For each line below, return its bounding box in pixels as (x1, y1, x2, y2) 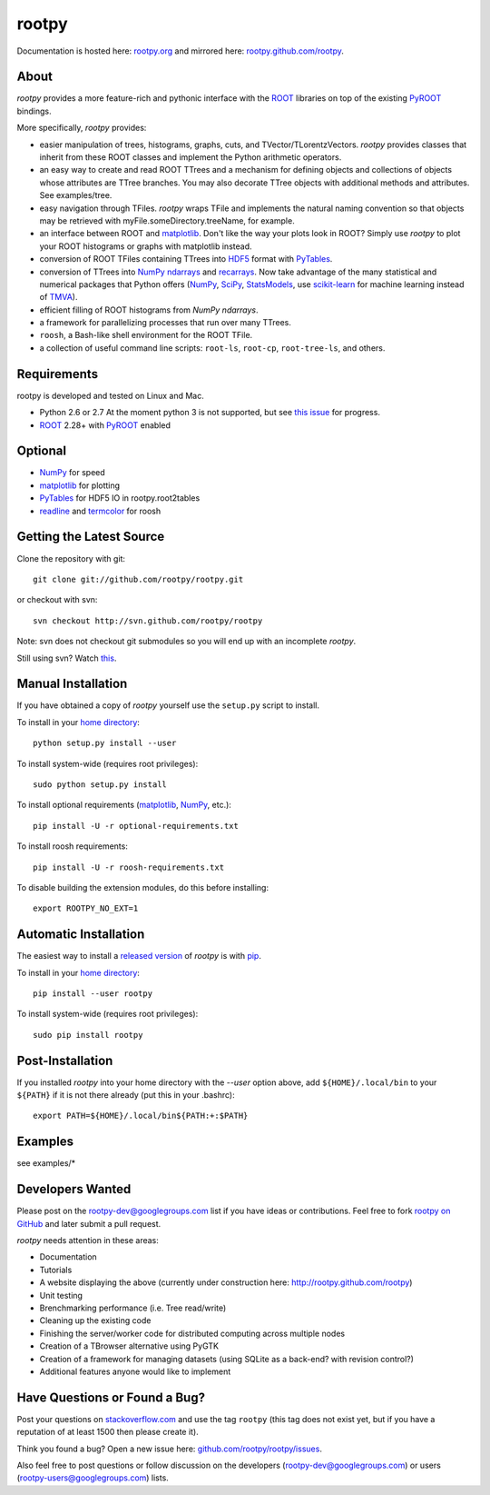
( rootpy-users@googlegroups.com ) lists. (16, 1472, 170, 1483)
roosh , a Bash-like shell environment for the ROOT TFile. (39, 330, 253, 341)
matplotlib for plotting (39, 480, 121, 491)
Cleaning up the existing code (39, 1315, 152, 1326)
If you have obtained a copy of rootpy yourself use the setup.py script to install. (16, 700, 320, 711)
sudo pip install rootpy (33, 1030, 143, 1040)
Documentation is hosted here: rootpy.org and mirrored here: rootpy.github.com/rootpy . (16, 45, 344, 56)
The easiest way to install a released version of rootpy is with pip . (16, 951, 262, 962)
